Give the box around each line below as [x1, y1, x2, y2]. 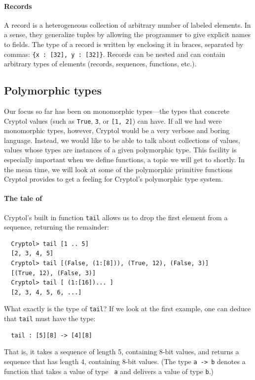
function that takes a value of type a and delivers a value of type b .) [4, 366, 214, 376]
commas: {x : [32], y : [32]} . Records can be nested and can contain [4, 48, 225, 59]
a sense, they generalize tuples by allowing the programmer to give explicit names [4, 29, 251, 40]
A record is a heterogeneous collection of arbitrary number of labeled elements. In [4, 19, 251, 30]
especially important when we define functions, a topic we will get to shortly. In [4, 154, 245, 165]
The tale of [4, 193, 42, 203]
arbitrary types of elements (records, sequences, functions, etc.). [4, 58, 197, 69]
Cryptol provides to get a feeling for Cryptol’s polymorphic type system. [4, 174, 223, 184]
